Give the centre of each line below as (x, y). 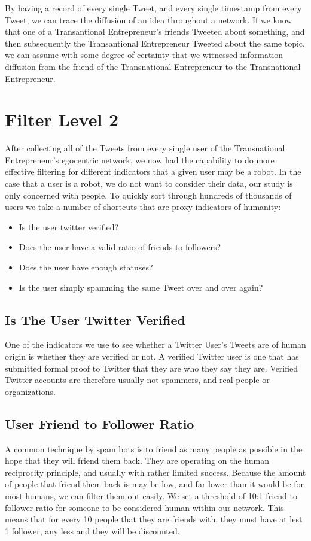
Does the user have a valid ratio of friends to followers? (120, 247)
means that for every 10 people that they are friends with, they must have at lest (154, 519)
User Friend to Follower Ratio (100, 423)
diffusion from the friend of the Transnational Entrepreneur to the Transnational (153, 66)
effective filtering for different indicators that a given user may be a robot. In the (153, 171)
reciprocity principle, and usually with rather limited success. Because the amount (155, 472)
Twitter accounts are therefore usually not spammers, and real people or (137, 380)
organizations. (30, 391)
